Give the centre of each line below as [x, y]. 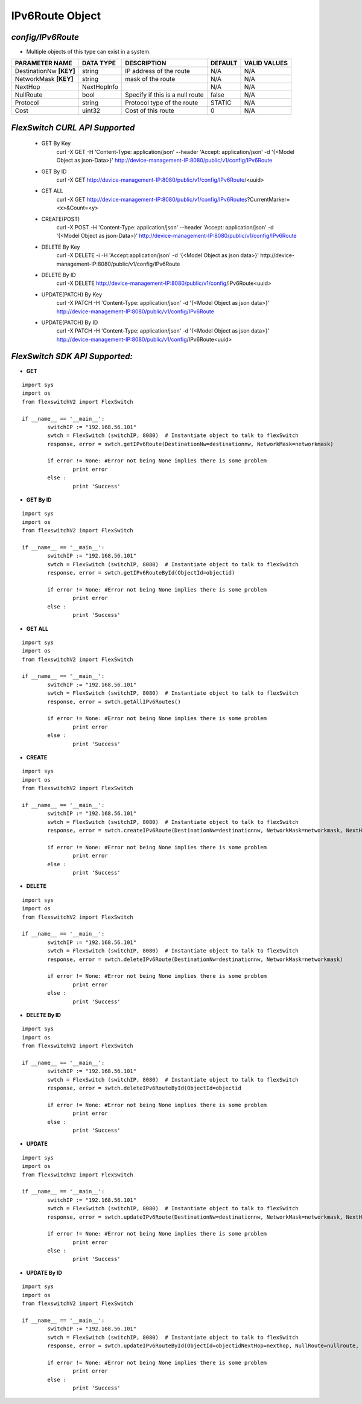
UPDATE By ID [44, 1272]
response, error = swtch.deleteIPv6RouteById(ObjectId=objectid [144, 1088]
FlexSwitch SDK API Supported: [72, 356]
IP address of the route [157, 71]
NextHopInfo [100, 87]
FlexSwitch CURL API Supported [73, 128]
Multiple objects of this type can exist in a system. [88, 52]
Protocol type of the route [161, 103]
